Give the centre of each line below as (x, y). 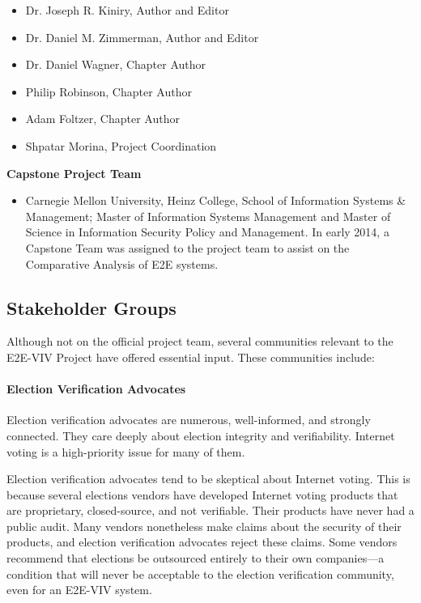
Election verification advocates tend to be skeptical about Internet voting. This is (208, 479)
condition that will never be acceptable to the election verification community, (200, 573)
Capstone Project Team (74, 173)
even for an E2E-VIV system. (79, 590)
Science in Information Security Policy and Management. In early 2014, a (207, 232)
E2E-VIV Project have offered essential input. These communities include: (191, 357)
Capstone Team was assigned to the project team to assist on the (187, 247)
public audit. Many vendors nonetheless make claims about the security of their (204, 526)
